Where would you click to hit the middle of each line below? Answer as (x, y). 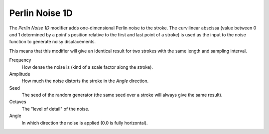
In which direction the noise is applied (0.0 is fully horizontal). (85, 123)
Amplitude (20, 74)
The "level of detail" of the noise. (56, 109)
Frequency (20, 60)
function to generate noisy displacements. (53, 42)
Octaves (18, 102)
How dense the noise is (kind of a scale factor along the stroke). (87, 67)
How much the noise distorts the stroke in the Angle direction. (85, 81)
